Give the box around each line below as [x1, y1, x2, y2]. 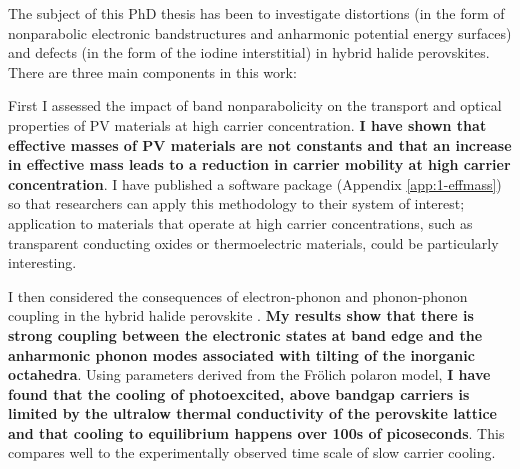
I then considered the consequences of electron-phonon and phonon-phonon [8, 285, 468, 306]
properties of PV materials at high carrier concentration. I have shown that [8, 114, 487, 135]
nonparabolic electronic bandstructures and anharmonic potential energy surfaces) [8, 22, 512, 43]
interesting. [8, 252, 77, 273]
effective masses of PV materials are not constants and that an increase [8, 134, 512, 155]
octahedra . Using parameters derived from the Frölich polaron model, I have [8, 364, 491, 385]
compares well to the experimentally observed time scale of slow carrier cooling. [8, 442, 496, 463]
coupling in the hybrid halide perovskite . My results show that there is [8, 305, 474, 326]
